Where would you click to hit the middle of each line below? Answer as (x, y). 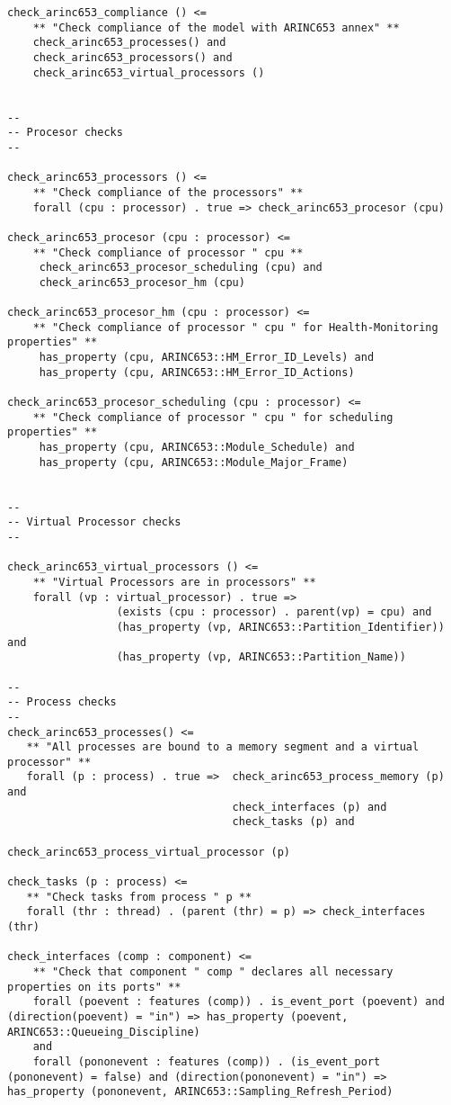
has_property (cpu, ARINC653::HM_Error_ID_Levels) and (207, 358)
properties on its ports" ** (94, 987)
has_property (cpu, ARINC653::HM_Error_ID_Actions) (197, 372)
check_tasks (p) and (293, 822)
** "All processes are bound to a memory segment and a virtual (223, 747)
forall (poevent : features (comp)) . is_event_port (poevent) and (239, 1002)
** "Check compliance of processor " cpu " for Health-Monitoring (235, 327)
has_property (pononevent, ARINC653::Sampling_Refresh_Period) (200, 1092)
